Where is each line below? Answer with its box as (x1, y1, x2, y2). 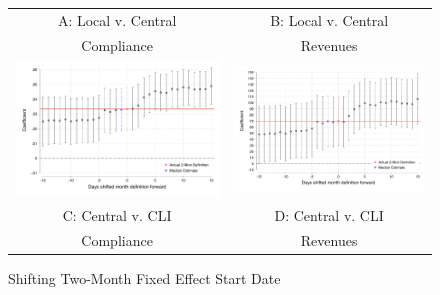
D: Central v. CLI (274, 205, 384, 226)
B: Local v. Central (270, 9, 389, 30)
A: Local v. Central (57, 9, 177, 30)
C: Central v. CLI (62, 205, 172, 226)
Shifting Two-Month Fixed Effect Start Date (8, 268, 281, 289)
